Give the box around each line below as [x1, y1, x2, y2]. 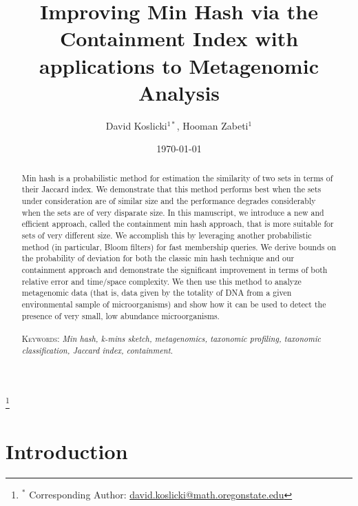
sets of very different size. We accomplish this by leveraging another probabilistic [21, 229, 312, 241]
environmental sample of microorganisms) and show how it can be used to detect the [21, 298, 326, 310]
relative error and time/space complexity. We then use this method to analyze [21, 275, 302, 287]
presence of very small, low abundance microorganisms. [21, 310, 220, 321]
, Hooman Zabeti [176, 118, 249, 132]
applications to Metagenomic [39, 51, 319, 79]
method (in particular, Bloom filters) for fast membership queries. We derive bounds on [21, 241, 337, 252]
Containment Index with [59, 24, 299, 52]
